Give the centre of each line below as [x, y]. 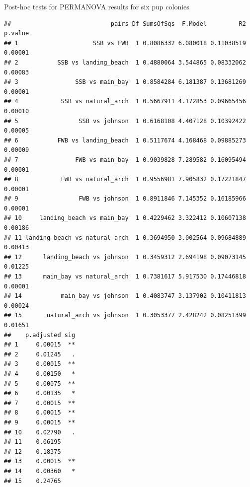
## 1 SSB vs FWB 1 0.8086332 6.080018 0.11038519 [125, 43]
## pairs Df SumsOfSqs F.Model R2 [125, 24]
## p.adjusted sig [40, 335]
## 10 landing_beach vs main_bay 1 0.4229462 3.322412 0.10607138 [125, 218]
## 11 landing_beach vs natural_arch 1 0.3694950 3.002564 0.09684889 [125, 238]
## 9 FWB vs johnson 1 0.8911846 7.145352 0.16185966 [125, 199]
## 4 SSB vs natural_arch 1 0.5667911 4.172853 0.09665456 [125, 102]
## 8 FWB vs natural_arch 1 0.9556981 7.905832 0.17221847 [125, 179]
